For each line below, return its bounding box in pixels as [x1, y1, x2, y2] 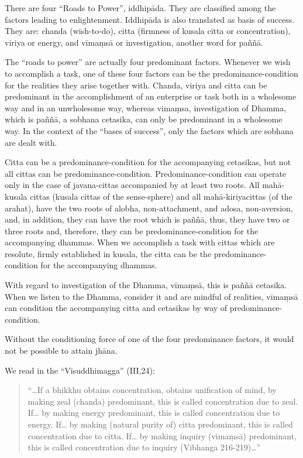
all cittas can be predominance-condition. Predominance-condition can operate [5, 167, 287, 179]
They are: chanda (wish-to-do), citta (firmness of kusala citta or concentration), [5, 25, 291, 37]
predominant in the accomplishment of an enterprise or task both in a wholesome [5, 90, 297, 102]
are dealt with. [5, 136, 57, 148]
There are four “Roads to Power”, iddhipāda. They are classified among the [5, 2, 276, 13]
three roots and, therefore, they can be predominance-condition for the [5, 224, 259, 237]
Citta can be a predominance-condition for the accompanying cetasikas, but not [5, 156, 291, 168]
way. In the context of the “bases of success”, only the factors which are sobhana [5, 124, 294, 136]
